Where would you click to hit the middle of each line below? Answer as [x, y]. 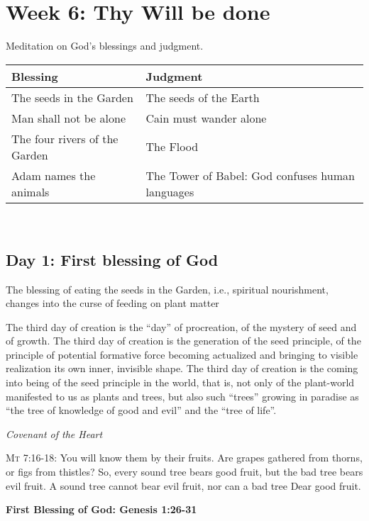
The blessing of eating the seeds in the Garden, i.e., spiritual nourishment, [167, 289]
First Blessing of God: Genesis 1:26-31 [101, 509]
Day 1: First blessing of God [112, 259]
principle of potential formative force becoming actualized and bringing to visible [182, 354]
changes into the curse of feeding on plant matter [112, 303]
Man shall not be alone [68, 118]
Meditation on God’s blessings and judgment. [105, 46]
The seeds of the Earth [203, 97]
